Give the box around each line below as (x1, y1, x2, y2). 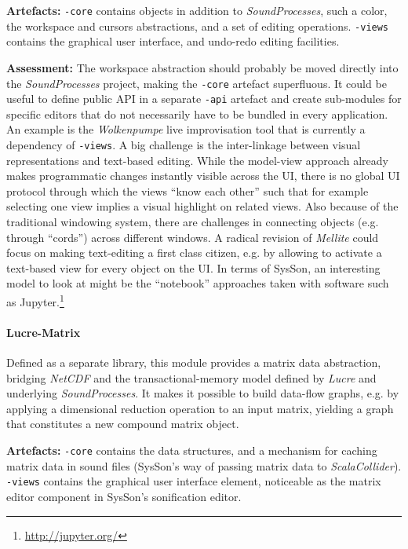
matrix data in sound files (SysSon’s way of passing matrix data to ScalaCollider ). (6, 457, 402, 474)
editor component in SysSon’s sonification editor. (6, 488, 242, 504)
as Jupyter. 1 (6, 291, 64, 309)
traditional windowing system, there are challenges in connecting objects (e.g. (6, 214, 379, 230)
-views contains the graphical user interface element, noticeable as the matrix (6, 473, 381, 489)
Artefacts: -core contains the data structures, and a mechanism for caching (6, 442, 377, 459)
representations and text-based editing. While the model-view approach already (6, 152, 388, 168)
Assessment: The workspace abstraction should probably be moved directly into (6, 59, 399, 75)
